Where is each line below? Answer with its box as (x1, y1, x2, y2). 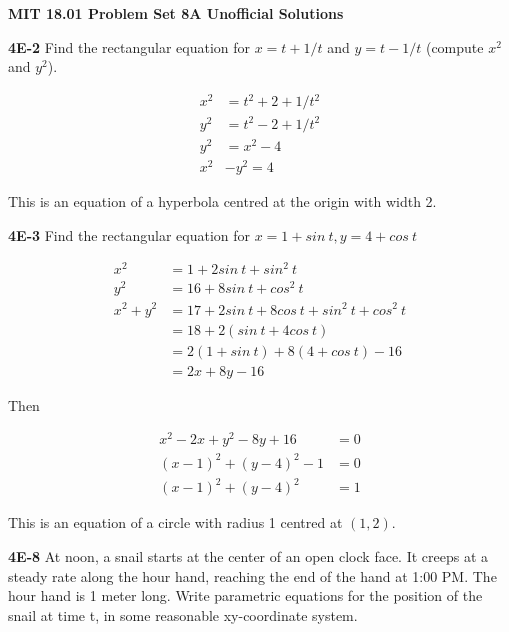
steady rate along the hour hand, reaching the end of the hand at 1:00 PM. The (8, 565, 497, 586)
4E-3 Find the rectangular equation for (8, 224, 251, 245)
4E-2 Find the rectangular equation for (8, 36, 251, 57)
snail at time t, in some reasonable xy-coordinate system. (8, 604, 358, 625)
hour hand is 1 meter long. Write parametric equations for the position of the (8, 585, 483, 606)
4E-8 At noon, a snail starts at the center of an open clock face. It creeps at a (8, 546, 489, 567)
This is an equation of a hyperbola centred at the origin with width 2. (8, 191, 437, 212)
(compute (425, 36, 484, 57)
